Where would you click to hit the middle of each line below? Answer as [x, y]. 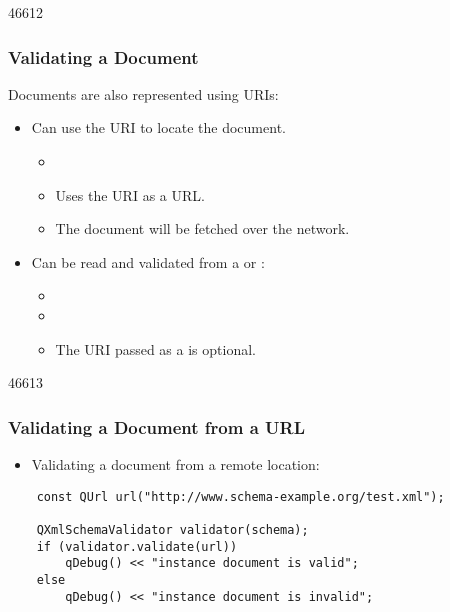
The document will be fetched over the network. [202, 228]
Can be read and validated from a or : [148, 261]
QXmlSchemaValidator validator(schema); [172, 529]
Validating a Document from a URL [157, 426]
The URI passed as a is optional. [155, 348]
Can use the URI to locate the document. [158, 127]
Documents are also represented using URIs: [143, 93]
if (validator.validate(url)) [137, 546]
